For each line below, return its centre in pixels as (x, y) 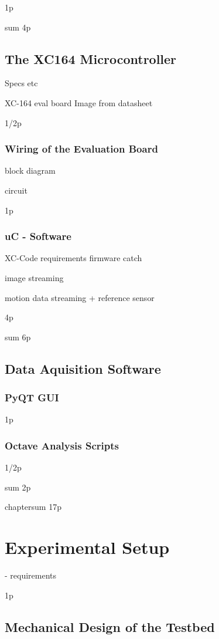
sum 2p (18, 487)
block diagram (30, 170)
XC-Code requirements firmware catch (73, 258)
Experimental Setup (87, 547)
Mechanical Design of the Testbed (110, 626)
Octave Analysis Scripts (62, 445)
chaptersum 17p (33, 507)
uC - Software (38, 236)
